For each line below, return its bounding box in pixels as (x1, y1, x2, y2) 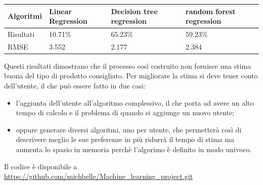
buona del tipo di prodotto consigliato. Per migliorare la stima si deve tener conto (4, 70, 258, 81)
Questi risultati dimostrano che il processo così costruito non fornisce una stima (4, 60, 251, 71)
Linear (49, 6, 72, 16)
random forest (186, 6, 236, 16)
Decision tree (111, 6, 158, 16)
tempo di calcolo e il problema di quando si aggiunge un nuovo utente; (16, 107, 235, 118)
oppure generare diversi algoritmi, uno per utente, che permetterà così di (16, 124, 242, 134)
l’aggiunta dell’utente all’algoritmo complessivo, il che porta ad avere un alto (16, 97, 254, 108)
